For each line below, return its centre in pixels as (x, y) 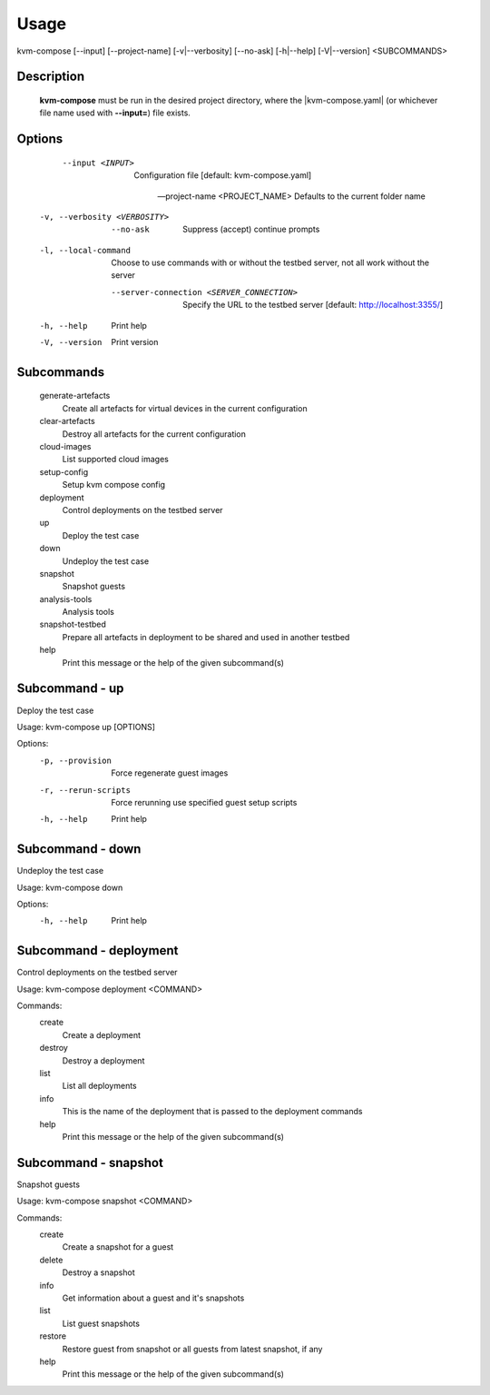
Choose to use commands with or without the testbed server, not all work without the (270, 262)
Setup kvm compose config (114, 485)
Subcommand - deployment (98, 950)
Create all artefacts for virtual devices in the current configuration (185, 408)
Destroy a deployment (103, 1060)
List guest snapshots (101, 1323)
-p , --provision (76, 760)
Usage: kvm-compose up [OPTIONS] (86, 727)
